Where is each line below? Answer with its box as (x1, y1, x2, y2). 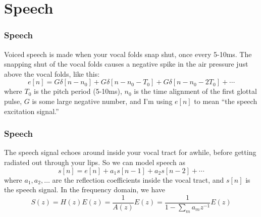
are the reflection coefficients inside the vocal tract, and (52, 174, 224, 185)
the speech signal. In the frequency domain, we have (4, 184, 166, 195)
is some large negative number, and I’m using (32, 95, 173, 106)
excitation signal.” (4, 105, 59, 116)
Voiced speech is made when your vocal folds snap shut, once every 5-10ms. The (4, 48, 252, 59)
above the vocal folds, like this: (4, 68, 100, 79)
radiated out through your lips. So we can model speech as (4, 156, 185, 167)
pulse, (4, 95, 22, 106)
